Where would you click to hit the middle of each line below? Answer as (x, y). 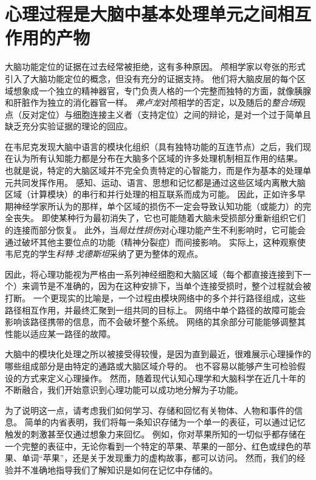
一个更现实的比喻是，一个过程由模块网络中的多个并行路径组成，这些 (169, 298)
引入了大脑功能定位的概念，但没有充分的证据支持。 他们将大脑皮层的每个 (151, 78)
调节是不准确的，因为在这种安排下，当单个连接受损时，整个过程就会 (166, 286)
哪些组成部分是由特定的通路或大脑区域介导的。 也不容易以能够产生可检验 (151, 365)
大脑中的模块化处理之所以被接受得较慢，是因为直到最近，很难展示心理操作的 (158, 354)
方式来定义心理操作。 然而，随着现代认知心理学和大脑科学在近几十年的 (163, 378)
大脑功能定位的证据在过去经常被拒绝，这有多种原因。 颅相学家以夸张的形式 (155, 67)
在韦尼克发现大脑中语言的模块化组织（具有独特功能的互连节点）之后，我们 (154, 146)
